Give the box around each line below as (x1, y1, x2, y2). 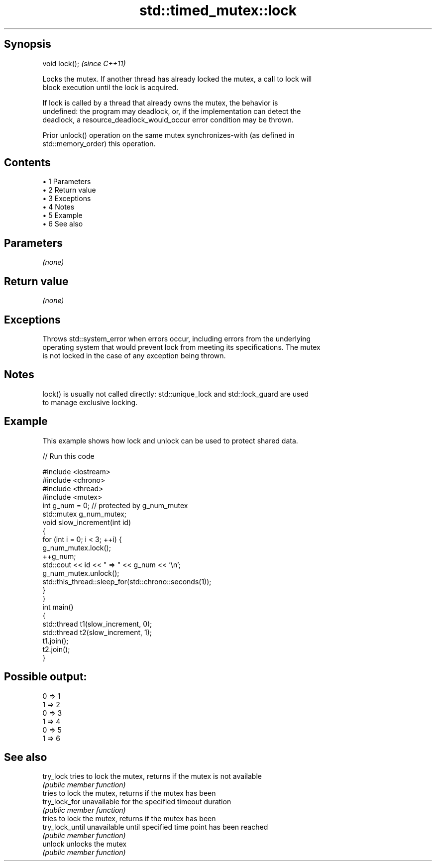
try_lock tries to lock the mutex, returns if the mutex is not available (42, 772, 262, 781)
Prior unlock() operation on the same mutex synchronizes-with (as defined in (42, 130, 295, 139)
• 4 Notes (42, 203, 75, 212)
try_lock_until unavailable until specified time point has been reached (42, 823, 268, 832)
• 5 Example (42, 211, 83, 220)
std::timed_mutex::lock (139, 2, 297, 19)
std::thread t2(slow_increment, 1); (42, 628, 152, 637)
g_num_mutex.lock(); (42, 543, 111, 552)
